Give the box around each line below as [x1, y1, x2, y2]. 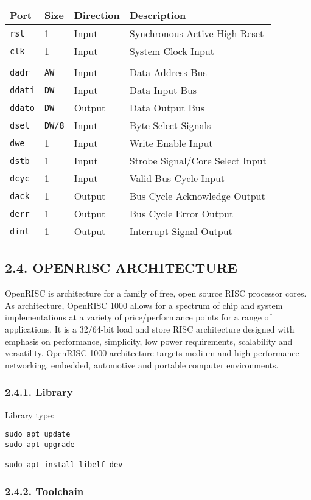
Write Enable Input [129, 136, 213, 150]
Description [129, 8, 186, 22]
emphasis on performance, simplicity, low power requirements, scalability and [5, 334, 293, 347]
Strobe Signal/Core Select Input [129, 153, 267, 167]
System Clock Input [129, 44, 214, 58]
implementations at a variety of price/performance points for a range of [5, 311, 271, 323]
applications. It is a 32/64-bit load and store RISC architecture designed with [5, 322, 295, 335]
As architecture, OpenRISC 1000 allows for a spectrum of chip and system [5, 298, 283, 311]
